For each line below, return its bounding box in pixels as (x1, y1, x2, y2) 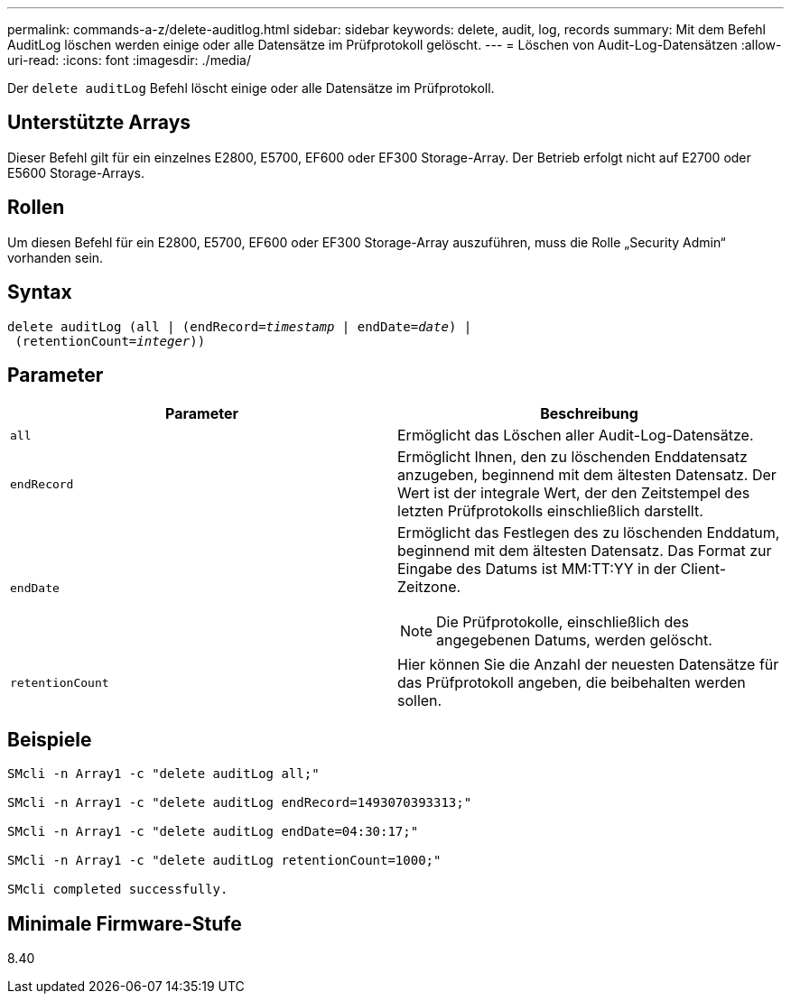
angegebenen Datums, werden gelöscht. (436, 631, 712, 650)
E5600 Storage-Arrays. (7, 164, 145, 181)
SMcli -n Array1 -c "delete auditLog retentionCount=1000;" (7, 853, 442, 868)
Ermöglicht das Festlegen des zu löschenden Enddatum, (397, 524, 780, 542)
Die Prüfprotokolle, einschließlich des (436, 613, 690, 632)
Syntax (7, 281, 72, 304)
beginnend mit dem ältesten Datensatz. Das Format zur (397, 542, 772, 561)
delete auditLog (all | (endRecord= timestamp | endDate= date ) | (7, 319, 472, 334)
